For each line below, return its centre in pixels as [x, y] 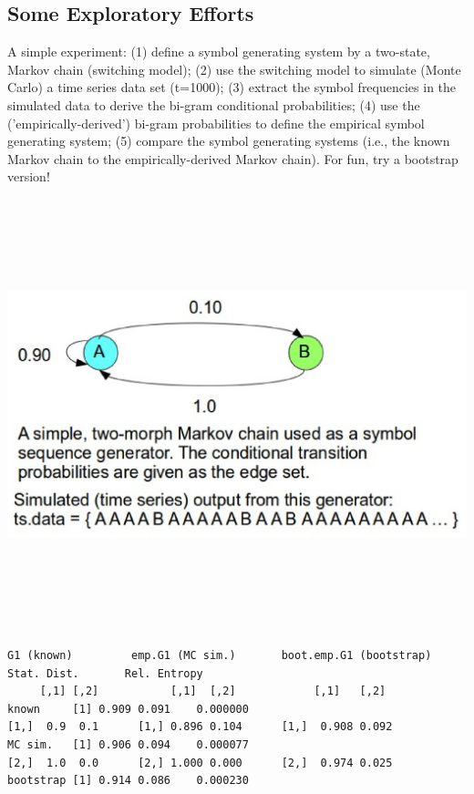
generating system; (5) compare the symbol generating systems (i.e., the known [229, 141]
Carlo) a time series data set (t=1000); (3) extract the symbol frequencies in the [232, 87]
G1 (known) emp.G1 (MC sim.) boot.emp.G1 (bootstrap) [220, 655]
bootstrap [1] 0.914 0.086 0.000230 [128, 781]
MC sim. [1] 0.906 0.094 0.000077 [128, 744]
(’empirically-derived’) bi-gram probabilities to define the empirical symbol [216, 123]
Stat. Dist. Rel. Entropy [105, 673]
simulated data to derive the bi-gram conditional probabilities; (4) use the [214, 104]
